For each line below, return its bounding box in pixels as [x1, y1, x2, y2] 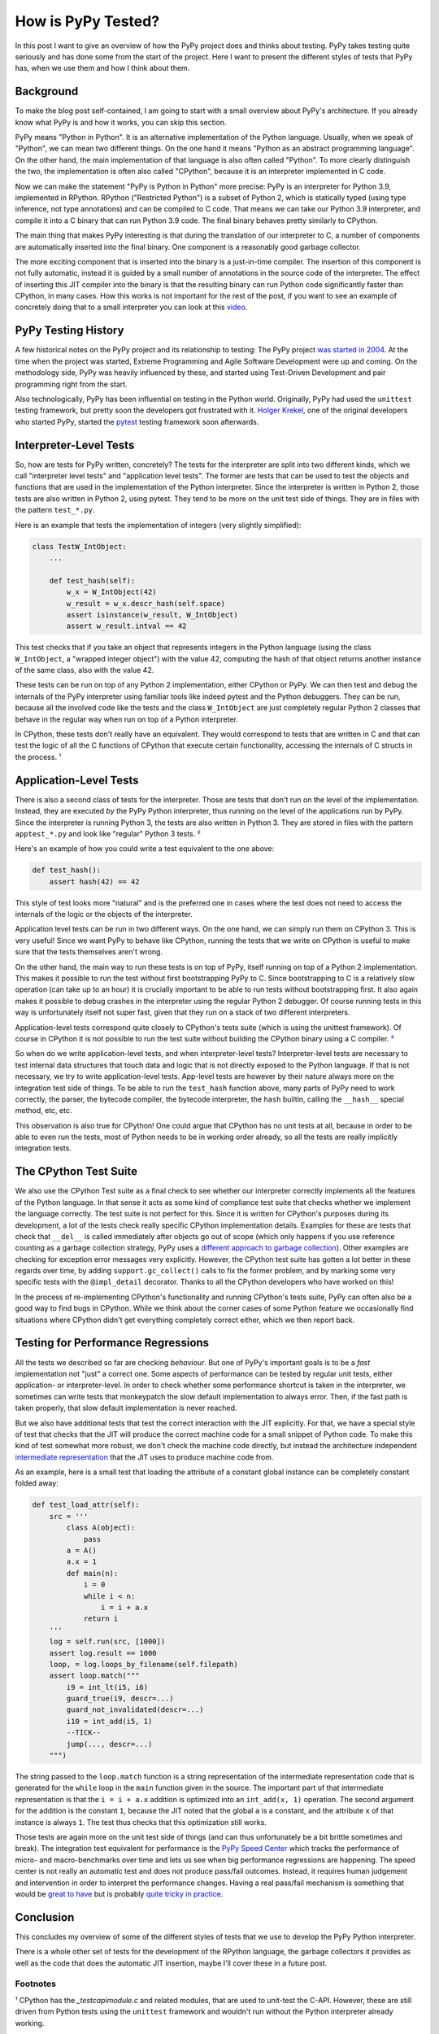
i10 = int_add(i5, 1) [66, 1717, 153, 1726]
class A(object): [66, 1523, 136, 1533]
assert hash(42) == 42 [49, 877, 140, 886]
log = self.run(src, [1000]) [49, 1637, 166, 1647]
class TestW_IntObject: [32, 542, 128, 551]
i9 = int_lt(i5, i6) [66, 1683, 149, 1691]
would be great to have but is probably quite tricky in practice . [15, 1888, 224, 1899]
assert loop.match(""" [49, 1671, 140, 1680]
